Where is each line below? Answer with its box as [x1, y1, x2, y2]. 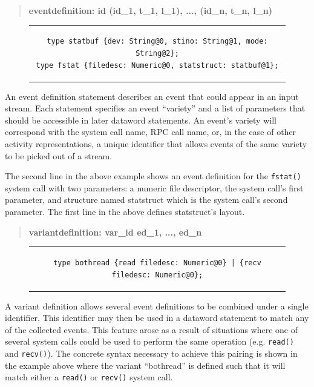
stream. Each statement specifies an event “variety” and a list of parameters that [5, 102, 306, 114]
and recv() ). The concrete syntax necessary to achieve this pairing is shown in [5, 347, 298, 360]
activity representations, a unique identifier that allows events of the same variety [5, 137, 307, 150]
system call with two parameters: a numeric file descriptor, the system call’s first [5, 181, 304, 194]
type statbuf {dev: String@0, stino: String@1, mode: [47, 37, 268, 46]
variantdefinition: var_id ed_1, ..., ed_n [28, 225, 202, 238]
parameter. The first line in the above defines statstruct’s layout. [5, 205, 245, 218]
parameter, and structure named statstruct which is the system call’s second [5, 193, 288, 206]
